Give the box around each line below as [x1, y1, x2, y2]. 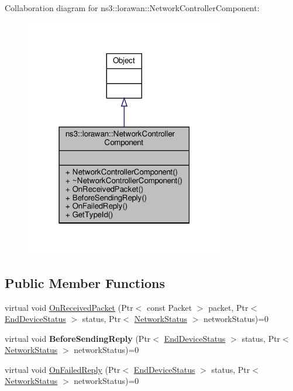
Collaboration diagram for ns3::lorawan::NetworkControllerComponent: [5, 2, 260, 13]
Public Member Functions [5, 273, 165, 291]
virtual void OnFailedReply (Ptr [5, 363, 120, 375]
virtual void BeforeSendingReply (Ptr [5, 332, 151, 344]
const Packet [146, 301, 192, 313]
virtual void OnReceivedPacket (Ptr [5, 301, 133, 313]
